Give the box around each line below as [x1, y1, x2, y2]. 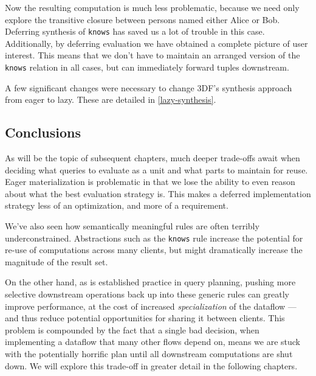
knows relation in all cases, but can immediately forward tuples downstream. [5, 61, 289, 74]
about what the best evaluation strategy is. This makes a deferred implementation [5, 187, 311, 200]
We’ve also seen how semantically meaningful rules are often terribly [5, 220, 259, 232]
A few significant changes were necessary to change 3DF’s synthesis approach [5, 81, 292, 94]
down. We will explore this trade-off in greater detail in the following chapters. [5, 359, 298, 372]
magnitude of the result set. [5, 255, 108, 268]
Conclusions [5, 123, 81, 142]
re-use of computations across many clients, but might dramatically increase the [5, 243, 303, 256]
